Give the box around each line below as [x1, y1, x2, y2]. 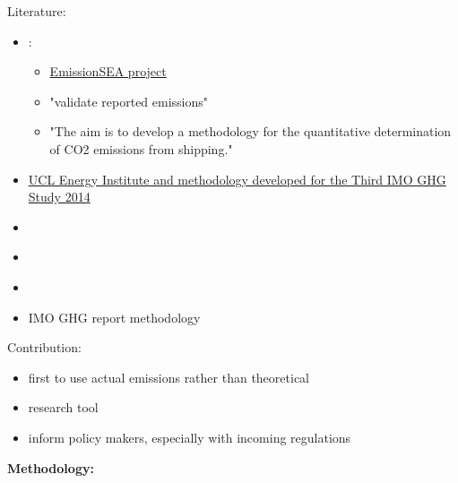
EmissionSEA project [49, 62, 167, 81]
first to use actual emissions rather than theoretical [28, 367, 309, 386]
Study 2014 [28, 187, 91, 206]
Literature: [7, 2, 66, 20]
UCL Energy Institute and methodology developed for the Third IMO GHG [28, 169, 446, 188]
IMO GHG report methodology [28, 307, 201, 326]
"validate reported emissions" [49, 91, 209, 110]
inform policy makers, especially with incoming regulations [28, 427, 351, 446]
